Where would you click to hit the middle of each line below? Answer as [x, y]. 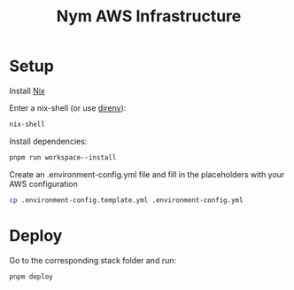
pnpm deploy [31, 277]
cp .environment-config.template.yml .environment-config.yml [126, 200]
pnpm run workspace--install [63, 157]
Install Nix [27, 90]
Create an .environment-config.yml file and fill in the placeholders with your [147, 174]
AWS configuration [43, 184]
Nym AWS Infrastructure [149, 16]
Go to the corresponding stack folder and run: [93, 260]
